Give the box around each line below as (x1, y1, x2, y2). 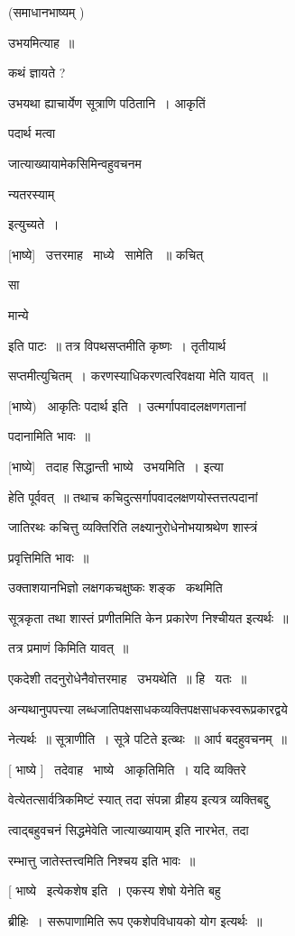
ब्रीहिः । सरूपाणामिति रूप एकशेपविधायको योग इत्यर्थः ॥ (8, 911, 263, 930)
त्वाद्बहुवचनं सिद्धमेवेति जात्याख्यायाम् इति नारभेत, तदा (8, 821, 249, 840)
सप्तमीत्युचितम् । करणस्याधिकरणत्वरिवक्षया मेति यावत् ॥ (8, 366, 269, 385)
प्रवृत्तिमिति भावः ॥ (8, 547, 89, 566)
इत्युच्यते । (8, 215, 60, 234)
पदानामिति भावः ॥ (8, 427, 90, 445)
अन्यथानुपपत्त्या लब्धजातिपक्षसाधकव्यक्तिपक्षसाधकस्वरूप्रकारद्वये (8, 699, 288, 718)
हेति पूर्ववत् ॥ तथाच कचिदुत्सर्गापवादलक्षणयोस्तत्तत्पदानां (8, 487, 258, 506)
